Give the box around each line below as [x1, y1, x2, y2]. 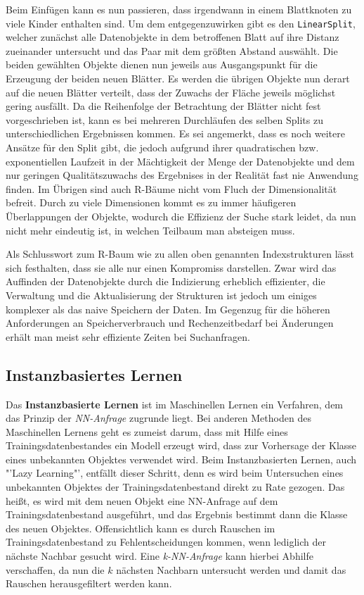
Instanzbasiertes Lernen [6, 363, 183, 385]
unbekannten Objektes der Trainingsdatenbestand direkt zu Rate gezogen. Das [6, 480, 345, 494]
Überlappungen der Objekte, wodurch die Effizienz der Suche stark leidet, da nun [6, 208, 356, 223]
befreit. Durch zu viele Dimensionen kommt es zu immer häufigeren [6, 195, 297, 210]
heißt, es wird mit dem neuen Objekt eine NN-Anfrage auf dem [6, 493, 278, 508]
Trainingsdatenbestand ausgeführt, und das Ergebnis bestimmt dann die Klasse [6, 507, 348, 522]
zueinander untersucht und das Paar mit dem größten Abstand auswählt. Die [6, 43, 338, 58]
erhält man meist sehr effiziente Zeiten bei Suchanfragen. [6, 329, 250, 344]
